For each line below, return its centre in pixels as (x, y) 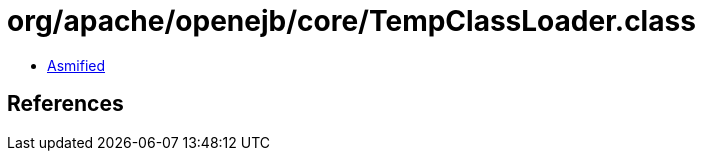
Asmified (76, 65)
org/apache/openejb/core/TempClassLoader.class (351, 21)
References (65, 104)
